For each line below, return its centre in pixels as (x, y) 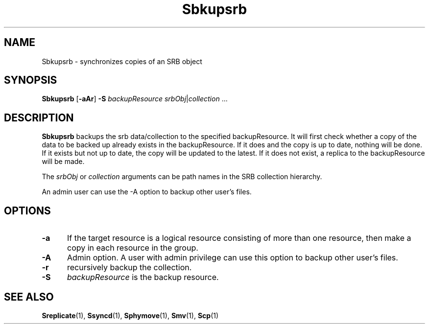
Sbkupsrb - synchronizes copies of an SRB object (122, 61)
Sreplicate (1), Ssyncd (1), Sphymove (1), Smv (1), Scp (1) (130, 315)
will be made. (63, 162)
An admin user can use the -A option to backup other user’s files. (147, 192)
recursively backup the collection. (129, 268)
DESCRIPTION (39, 117)
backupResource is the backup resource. (143, 277)
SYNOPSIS (31, 80)
